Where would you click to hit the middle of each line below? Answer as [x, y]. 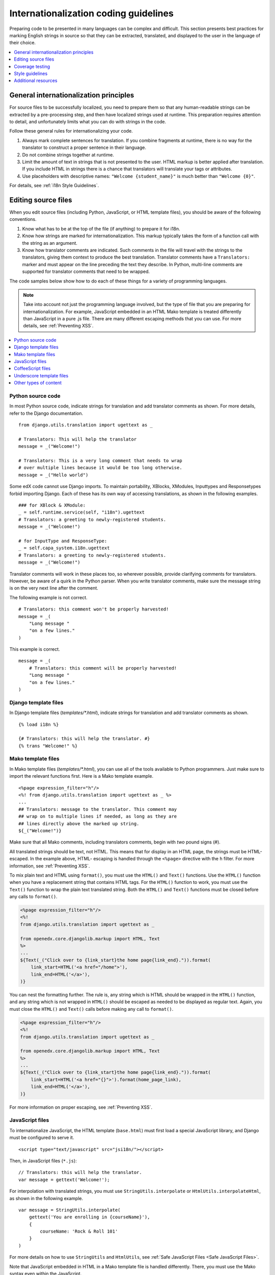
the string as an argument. [50, 243]
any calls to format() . [34, 897]
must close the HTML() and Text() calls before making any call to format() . [91, 1009]
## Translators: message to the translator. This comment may [98, 809]
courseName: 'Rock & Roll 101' [79, 1231]
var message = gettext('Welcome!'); [64, 1180]
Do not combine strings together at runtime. [68, 155]
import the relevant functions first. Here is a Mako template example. [81, 776]
